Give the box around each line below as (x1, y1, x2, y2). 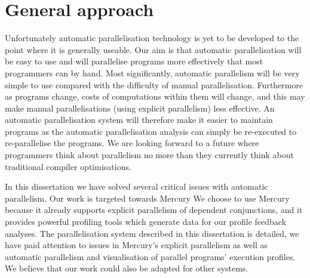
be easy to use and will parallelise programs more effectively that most (5, 55, 263, 67)
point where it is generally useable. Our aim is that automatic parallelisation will (5, 43, 302, 55)
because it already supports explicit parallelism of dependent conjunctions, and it (5, 203, 303, 216)
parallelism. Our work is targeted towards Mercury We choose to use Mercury (5, 191, 290, 204)
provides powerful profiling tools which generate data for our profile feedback (5, 215, 287, 228)
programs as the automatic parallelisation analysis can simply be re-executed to (5, 125, 297, 137)
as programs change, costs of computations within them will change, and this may (5, 90, 305, 103)
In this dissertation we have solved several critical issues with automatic (5, 180, 268, 193)
